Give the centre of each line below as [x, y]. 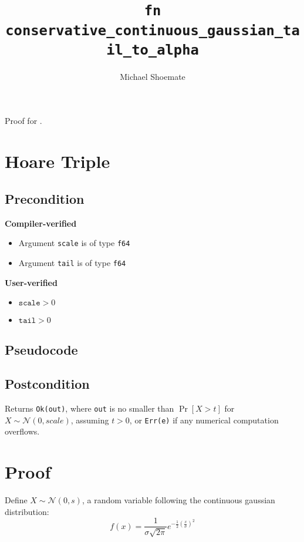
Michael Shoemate [153, 76]
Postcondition [47, 384]
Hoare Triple [58, 161]
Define [16, 500]
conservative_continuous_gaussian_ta [153, 30]
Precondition [45, 198]
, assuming [90, 420]
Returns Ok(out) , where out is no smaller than [89, 408]
